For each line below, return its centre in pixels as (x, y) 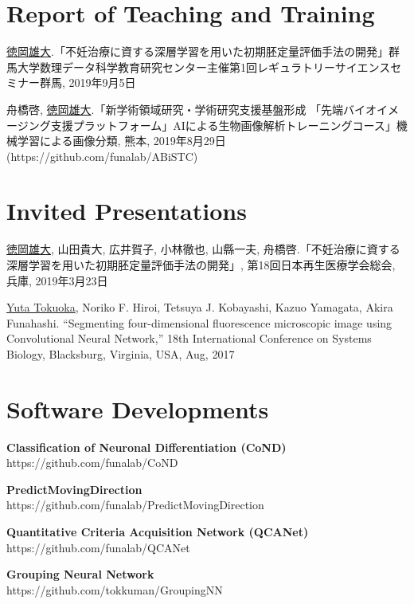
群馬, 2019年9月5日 (88, 82)
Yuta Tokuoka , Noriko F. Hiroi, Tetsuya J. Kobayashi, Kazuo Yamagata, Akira (200, 307)
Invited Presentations (127, 211)
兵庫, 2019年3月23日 (57, 280)
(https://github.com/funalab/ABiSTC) (102, 156)
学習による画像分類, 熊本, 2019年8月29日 (121, 141)
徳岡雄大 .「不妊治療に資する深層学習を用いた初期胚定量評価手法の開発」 (197, 51)
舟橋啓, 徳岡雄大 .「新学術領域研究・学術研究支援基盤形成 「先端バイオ (192, 109)
